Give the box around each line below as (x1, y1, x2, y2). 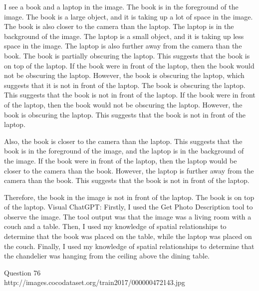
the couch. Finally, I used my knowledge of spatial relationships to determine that (4, 240, 255, 251)
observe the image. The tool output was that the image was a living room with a (4, 211, 252, 221)
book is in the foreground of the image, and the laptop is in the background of (4, 145, 244, 156)
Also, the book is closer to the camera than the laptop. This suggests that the (4, 135, 243, 146)
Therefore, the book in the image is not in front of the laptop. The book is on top (4, 191, 255, 202)
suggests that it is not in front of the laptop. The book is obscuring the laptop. (4, 79, 246, 90)
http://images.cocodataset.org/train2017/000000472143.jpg (4, 277, 185, 287)
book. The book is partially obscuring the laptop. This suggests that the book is (4, 50, 250, 60)
